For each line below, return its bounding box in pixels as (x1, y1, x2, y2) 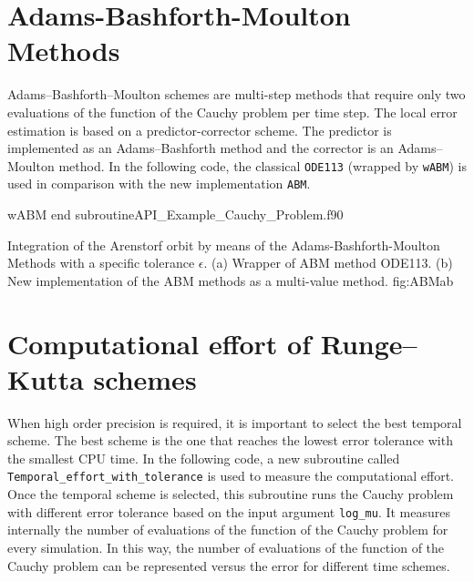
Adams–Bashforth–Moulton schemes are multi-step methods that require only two (7, 85, 466, 104)
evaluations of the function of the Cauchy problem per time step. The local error (7, 102, 458, 121)
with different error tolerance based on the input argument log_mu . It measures (7, 502, 451, 521)
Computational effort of (7, 324, 311, 362)
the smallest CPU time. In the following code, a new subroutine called (7, 448, 400, 467)
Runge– (320, 324, 417, 362)
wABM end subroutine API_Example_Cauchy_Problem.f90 (7, 205, 344, 223)
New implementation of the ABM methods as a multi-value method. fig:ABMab (7, 270, 454, 290)
